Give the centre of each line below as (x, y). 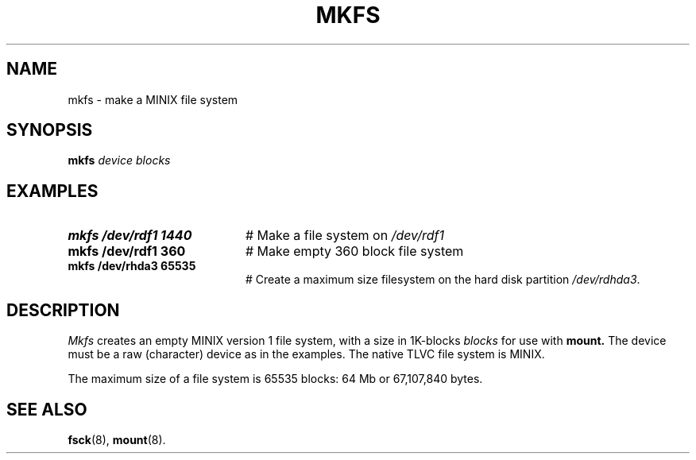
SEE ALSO (47, 409)
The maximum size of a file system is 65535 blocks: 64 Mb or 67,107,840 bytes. (275, 379)
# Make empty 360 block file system (354, 251)
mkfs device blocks (119, 160)
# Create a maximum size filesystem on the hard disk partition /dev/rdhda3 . (443, 280)
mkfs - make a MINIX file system (153, 99)
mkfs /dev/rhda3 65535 (132, 266)
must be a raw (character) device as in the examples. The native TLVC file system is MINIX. (306, 354)
